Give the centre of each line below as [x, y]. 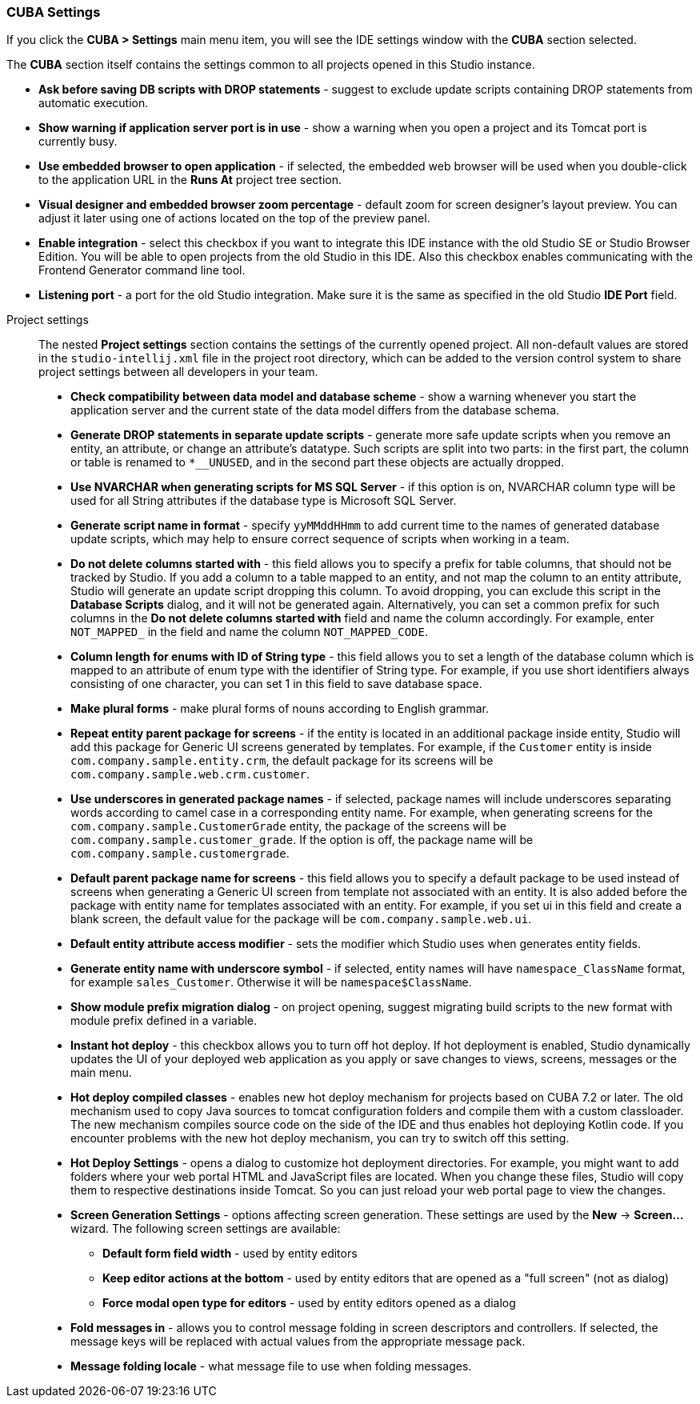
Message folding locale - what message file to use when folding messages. [271, 1366]
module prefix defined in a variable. [164, 1021]
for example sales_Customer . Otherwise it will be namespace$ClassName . [271, 982]
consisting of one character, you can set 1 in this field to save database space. [276, 684]
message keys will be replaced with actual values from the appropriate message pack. [298, 1342]
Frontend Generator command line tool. [142, 270]
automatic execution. [94, 103]
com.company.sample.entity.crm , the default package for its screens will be [282, 761]
